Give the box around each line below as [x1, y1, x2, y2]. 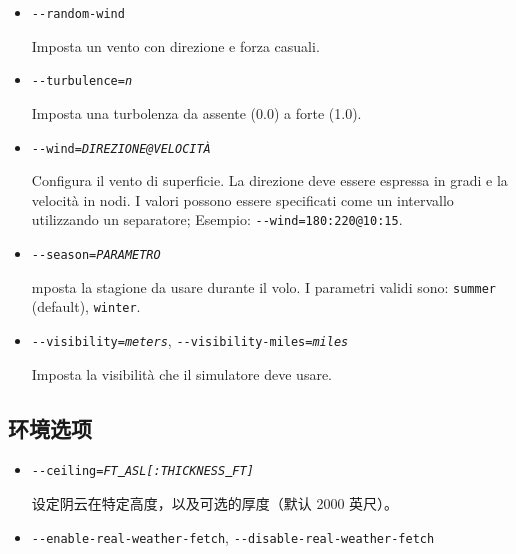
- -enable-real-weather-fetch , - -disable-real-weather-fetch [31, 526, 435, 547]
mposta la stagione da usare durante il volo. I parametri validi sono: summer [31, 276, 496, 297]
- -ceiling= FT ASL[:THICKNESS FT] [31, 464, 254, 479]
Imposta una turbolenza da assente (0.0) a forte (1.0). [31, 102, 362, 123]
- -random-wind [31, 7, 125, 21]
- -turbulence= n [31, 74, 133, 89]
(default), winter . [31, 296, 141, 317]
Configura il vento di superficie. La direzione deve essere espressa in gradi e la [31, 170, 508, 191]
